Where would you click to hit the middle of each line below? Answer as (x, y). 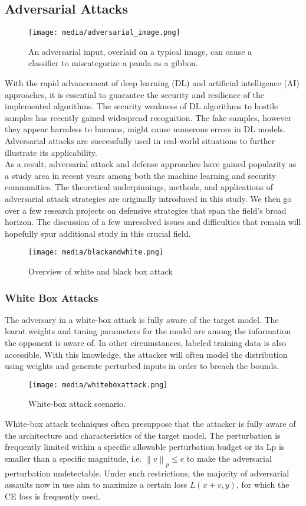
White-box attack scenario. (77, 404)
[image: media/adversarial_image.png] (104, 33)
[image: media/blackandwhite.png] (96, 252)
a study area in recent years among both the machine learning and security (141, 175)
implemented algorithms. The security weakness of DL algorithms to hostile (142, 106)
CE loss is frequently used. (53, 496)
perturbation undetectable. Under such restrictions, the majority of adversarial (147, 473)
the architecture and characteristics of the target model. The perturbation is (143, 435)
